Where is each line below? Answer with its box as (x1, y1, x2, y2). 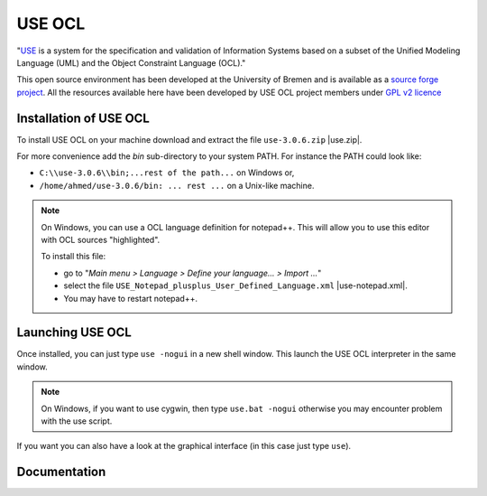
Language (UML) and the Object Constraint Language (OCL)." (16, 57, 246, 68)
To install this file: (41, 251, 106, 262)
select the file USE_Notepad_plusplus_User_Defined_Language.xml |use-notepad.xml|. (63, 280, 408, 291)
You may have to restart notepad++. (63, 293, 198, 304)
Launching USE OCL (16, 325, 133, 341)
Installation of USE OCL (16, 110, 151, 126)
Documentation (16, 464, 106, 480)
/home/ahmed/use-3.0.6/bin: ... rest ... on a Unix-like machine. (39, 180, 315, 191)
